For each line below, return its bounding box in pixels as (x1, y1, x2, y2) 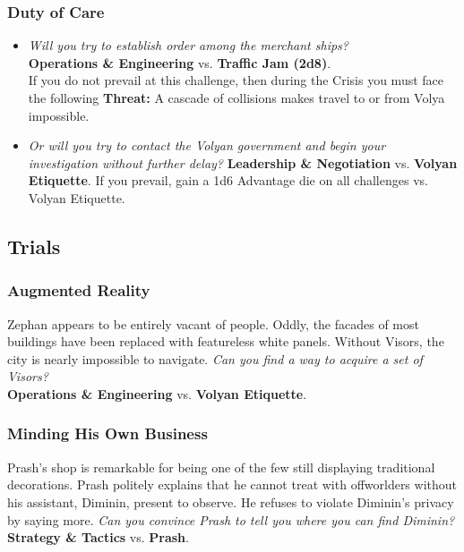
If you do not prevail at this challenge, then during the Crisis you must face (28, 71, 443, 89)
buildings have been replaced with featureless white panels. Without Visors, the (7, 332, 444, 351)
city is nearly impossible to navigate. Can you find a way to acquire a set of (7, 349, 423, 368)
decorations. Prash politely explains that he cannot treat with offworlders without (7, 475, 458, 494)
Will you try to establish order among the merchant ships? (28, 36, 348, 55)
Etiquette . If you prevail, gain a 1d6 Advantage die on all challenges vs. (28, 171, 428, 190)
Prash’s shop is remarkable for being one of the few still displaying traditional (7, 457, 435, 476)
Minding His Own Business (7, 422, 208, 445)
